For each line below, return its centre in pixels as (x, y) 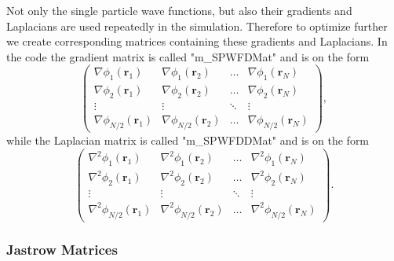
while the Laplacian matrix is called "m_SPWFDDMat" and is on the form (188, 140)
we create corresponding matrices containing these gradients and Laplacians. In (197, 41)
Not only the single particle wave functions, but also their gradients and (179, 10)
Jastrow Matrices (62, 249)
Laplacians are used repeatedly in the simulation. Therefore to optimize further (197, 26)
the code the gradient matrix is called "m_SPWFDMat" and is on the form (188, 56)
